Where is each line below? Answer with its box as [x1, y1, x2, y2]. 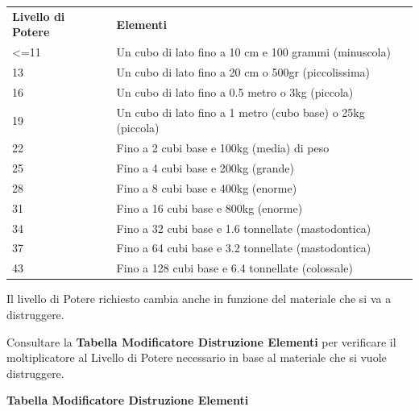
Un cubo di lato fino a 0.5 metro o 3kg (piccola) [116, 83, 354, 100]
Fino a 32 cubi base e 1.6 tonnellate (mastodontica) [116, 219, 371, 236]
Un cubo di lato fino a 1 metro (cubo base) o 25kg [116, 103, 365, 120]
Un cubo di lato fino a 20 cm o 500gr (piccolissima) [116, 64, 370, 81]
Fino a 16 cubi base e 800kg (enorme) [116, 199, 303, 216]
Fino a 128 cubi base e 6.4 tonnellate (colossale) [116, 259, 353, 276]
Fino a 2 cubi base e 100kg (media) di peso [116, 139, 330, 156]
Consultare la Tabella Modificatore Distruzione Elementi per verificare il [6, 333, 396, 350]
